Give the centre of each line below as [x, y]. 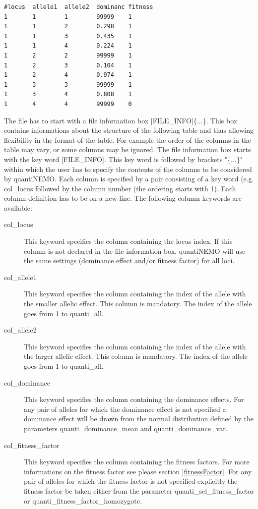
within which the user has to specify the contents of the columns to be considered [128, 169]
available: [18, 207]
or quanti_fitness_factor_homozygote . [83, 500]
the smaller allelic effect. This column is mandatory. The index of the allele [138, 304]
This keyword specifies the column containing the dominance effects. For [134, 399]
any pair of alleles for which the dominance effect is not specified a [125, 409]
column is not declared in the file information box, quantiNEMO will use [135, 251]
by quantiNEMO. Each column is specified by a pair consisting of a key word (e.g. [129, 179]
